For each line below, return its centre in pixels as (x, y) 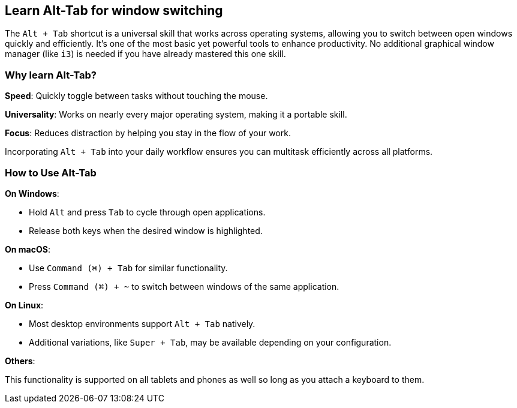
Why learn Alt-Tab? (51, 75)
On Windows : (32, 193)
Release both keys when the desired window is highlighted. (146, 230)
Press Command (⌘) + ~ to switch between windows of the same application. (184, 286)
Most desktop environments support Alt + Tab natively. (142, 323)
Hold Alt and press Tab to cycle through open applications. (147, 212)
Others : (20, 361)
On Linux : (24, 305)
